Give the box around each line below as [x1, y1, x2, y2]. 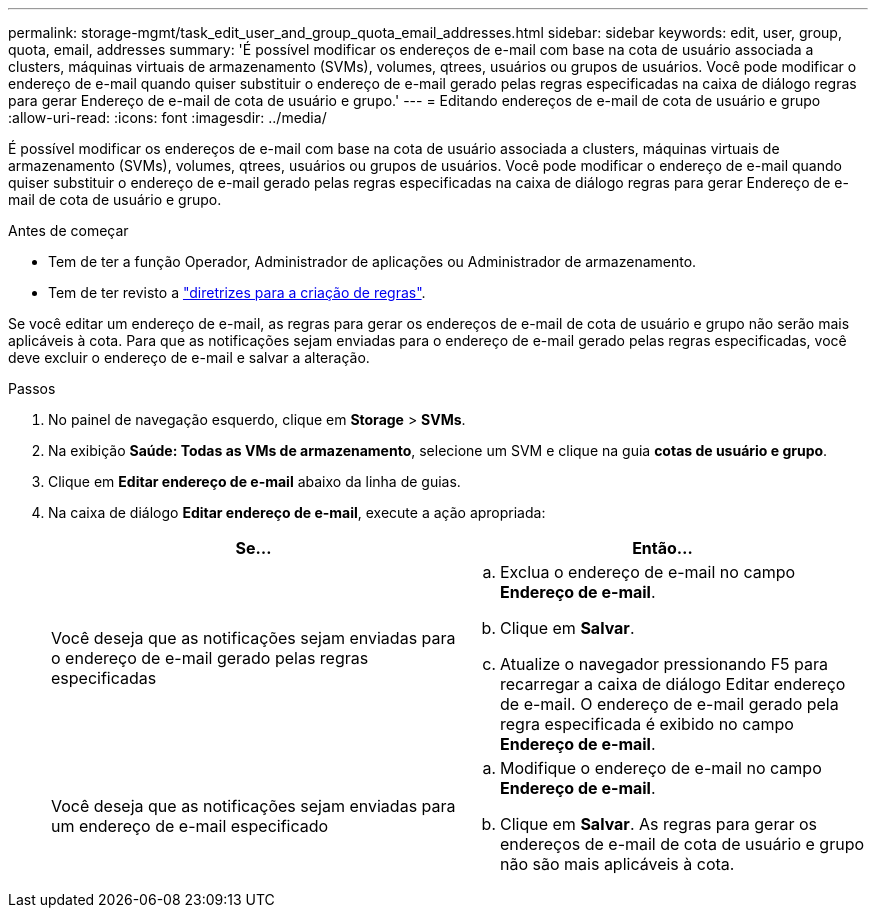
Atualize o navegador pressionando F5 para [500, 654, 829, 674]
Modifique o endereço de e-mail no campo [500, 758, 822, 778]
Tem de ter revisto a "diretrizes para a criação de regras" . [48, 284, 426, 301]
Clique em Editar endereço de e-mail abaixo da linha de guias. [48, 473, 461, 490]
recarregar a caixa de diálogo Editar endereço [500, 674, 846, 694]
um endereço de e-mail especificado [51, 816, 329, 836]
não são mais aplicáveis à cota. [500, 854, 735, 874]
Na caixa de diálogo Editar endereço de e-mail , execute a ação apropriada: [48, 504, 546, 521]
